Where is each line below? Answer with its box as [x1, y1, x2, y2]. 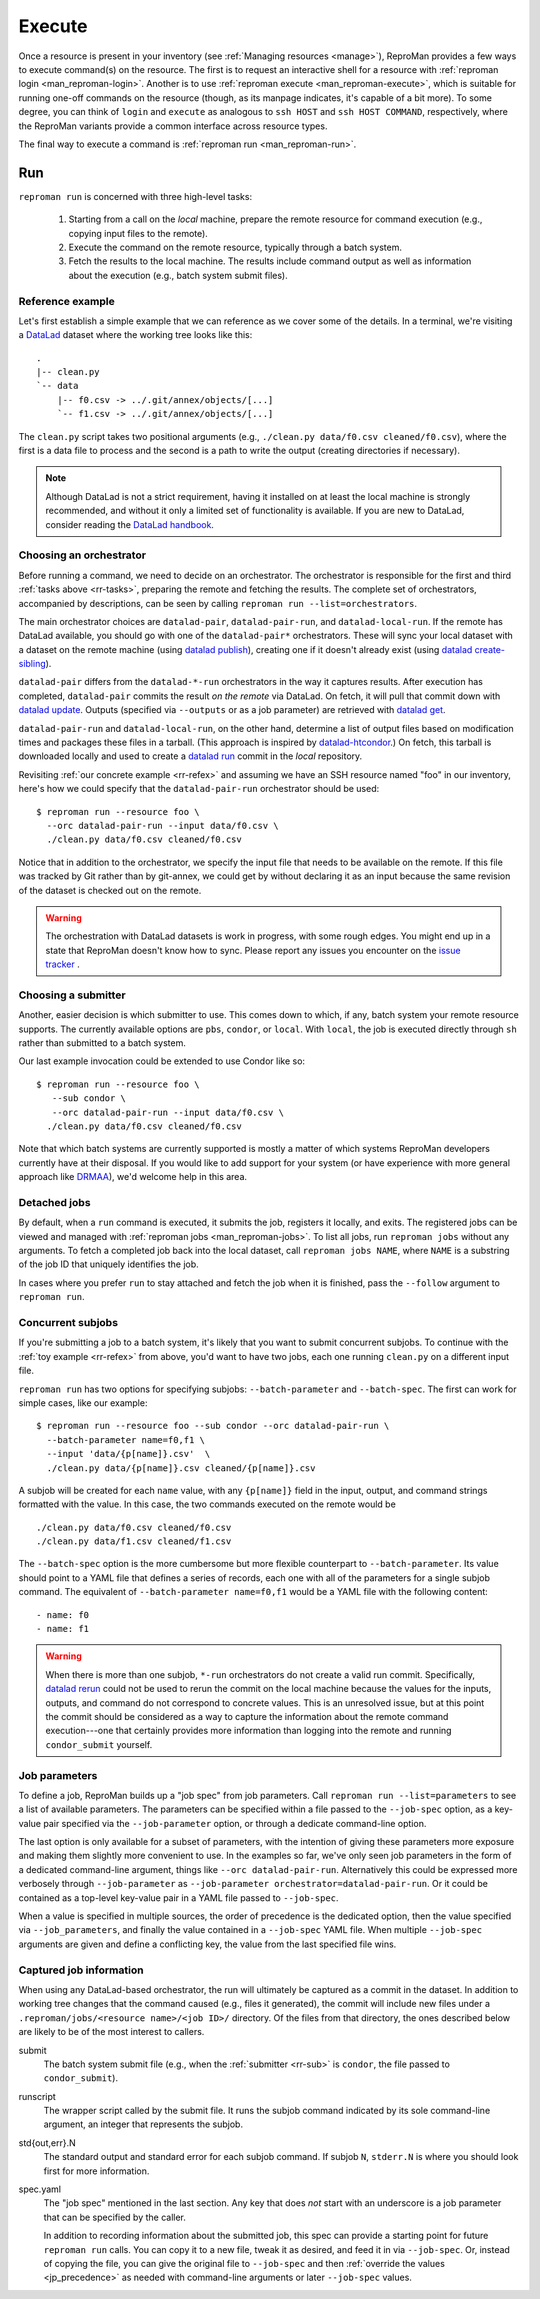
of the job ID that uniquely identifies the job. [18, 1258, 199, 1270]
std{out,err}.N [18, 2136, 76, 2149]
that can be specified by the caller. [43, 2211, 187, 2223]
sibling [18, 658, 46, 670]
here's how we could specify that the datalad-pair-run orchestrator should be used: [18, 783, 380, 795]
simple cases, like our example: [18, 1396, 148, 1409]
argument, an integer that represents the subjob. [43, 2118, 244, 2130]
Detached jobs [18, 1195, 91, 1209]
